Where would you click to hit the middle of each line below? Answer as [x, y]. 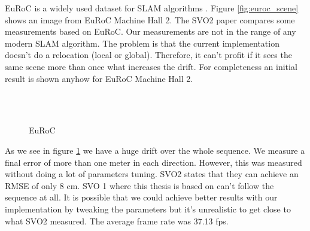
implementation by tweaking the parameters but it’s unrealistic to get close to [148, 209]
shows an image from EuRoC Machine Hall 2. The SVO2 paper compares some [150, 19]
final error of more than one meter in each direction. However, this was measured [154, 162]
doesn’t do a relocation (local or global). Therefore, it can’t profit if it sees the [148, 55]
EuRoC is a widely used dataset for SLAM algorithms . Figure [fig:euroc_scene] [152, 8]
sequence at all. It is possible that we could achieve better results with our [141, 197]
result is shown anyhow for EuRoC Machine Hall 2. [99, 78]
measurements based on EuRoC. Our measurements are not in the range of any [151, 31]
